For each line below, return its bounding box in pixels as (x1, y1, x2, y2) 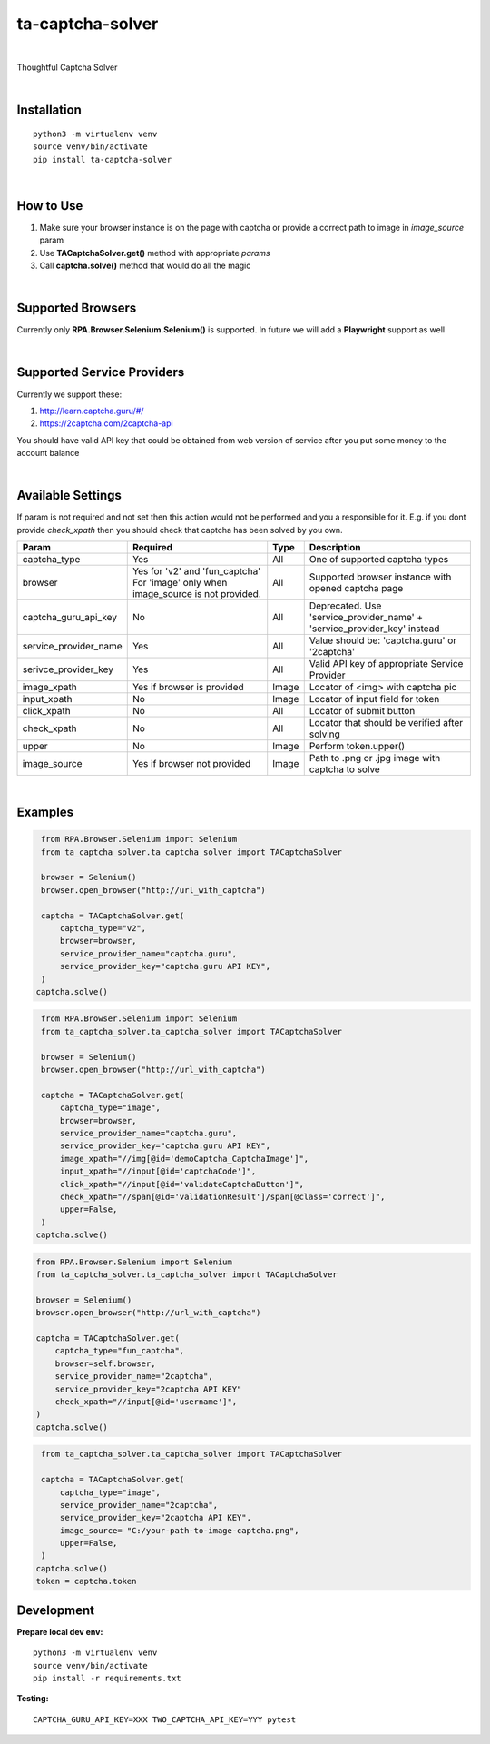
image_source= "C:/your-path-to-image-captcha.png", (59, 1525, 299, 1535)
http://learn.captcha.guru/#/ (39, 405, 144, 416)
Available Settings (16, 488, 122, 503)
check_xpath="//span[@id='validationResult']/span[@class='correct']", (59, 1191, 386, 1202)
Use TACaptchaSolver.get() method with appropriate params (39, 247, 271, 258)
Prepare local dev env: (16, 1626, 103, 1637)
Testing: (16, 1693, 49, 1704)
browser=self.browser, (54, 1358, 156, 1369)
